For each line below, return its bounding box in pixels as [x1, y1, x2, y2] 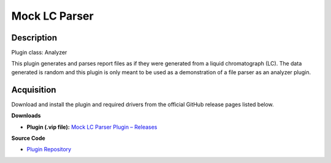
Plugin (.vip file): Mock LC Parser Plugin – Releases [26, 123, 158, 131]
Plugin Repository [26, 146, 72, 153]
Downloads [11, 112, 41, 119]
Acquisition [11, 85, 56, 95]
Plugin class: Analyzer [11, 49, 67, 56]
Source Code [11, 134, 45, 142]
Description [11, 32, 58, 43]
